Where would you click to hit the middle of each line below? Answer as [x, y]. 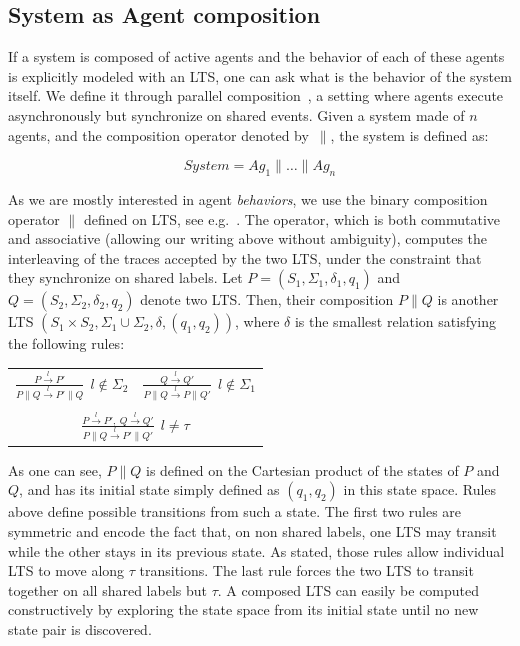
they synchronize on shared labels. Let [125, 277]
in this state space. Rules [420, 489]
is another [468, 299]
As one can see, [55, 469]
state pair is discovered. [80, 628]
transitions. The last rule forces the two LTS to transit [306, 570]
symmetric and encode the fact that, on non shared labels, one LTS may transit [252, 530]
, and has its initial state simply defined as [149, 489]
